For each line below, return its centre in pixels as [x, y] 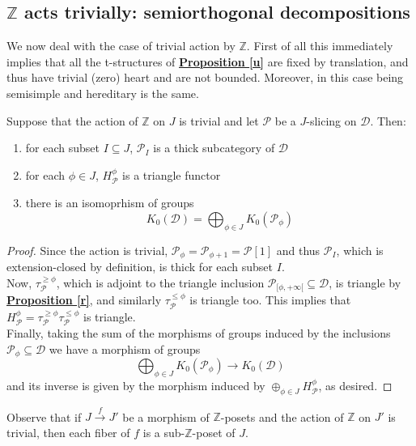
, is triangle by [365, 282]
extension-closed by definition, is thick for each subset [140, 267]
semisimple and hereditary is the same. [103, 93]
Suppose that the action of [72, 120]
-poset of [214, 432]
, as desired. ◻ [355, 385]
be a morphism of [166, 416]
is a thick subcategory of [214, 148]
